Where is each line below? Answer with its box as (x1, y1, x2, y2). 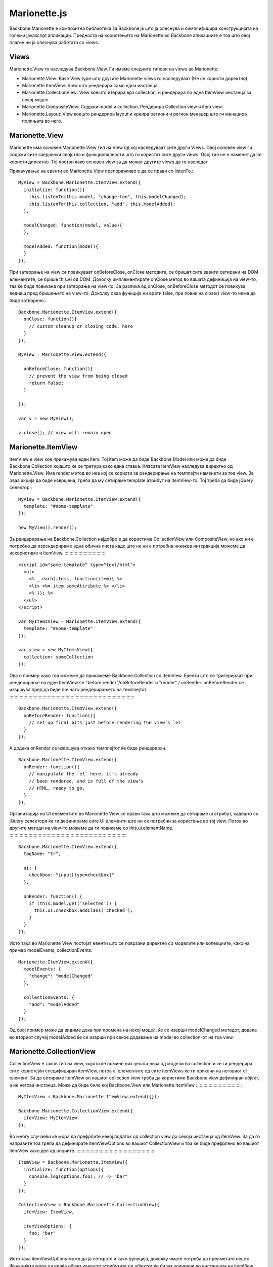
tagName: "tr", (23, 851, 61, 856)
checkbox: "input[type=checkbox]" (28, 872, 115, 878)
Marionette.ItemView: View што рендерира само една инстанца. (22, 83, 159, 89)
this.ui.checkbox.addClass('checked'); (34, 908, 133, 913)
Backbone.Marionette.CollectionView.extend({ (18, 1108, 133, 1113)
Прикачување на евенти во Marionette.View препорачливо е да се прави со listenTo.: (9, 168, 194, 174)
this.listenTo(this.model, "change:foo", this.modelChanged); (28, 194, 187, 200)
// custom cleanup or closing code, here (28, 323, 133, 329)
